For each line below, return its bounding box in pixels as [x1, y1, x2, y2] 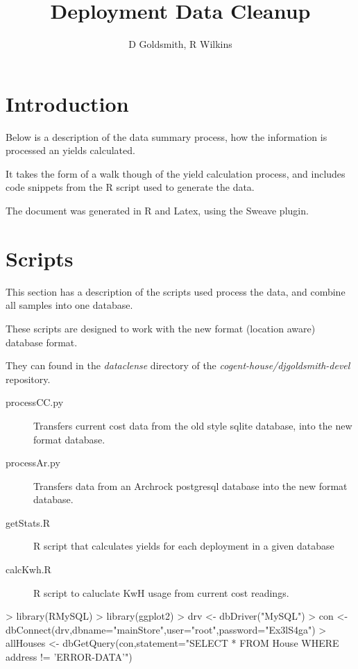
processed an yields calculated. [6, 143, 135, 158]
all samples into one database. [6, 298, 133, 312]
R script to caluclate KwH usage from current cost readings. [33, 585, 289, 600]
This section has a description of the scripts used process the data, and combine [6, 284, 346, 298]
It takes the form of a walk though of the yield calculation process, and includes [6, 166, 346, 180]
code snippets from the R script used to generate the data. [6, 180, 255, 194]
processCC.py [6, 395, 64, 409]
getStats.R [6, 515, 51, 530]
